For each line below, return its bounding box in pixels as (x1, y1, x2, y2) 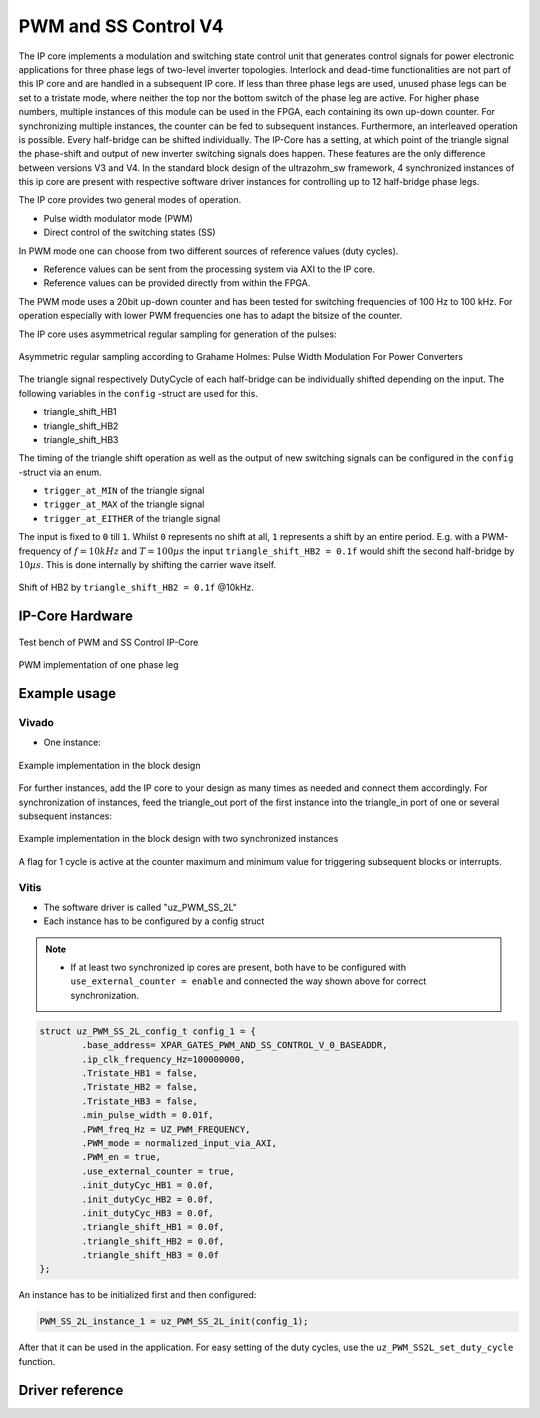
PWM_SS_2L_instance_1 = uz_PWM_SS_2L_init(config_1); (39, 1316, 309, 1327)
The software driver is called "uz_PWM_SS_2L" (43, 901, 237, 913)
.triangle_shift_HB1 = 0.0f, (81, 1221, 225, 1233)
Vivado (18, 716, 55, 730)
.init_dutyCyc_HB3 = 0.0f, (81, 1207, 214, 1219)
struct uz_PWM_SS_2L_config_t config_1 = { (39, 1025, 257, 1037)
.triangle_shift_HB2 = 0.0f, (81, 1235, 225, 1247)
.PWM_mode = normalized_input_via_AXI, (81, 1137, 277, 1149)
